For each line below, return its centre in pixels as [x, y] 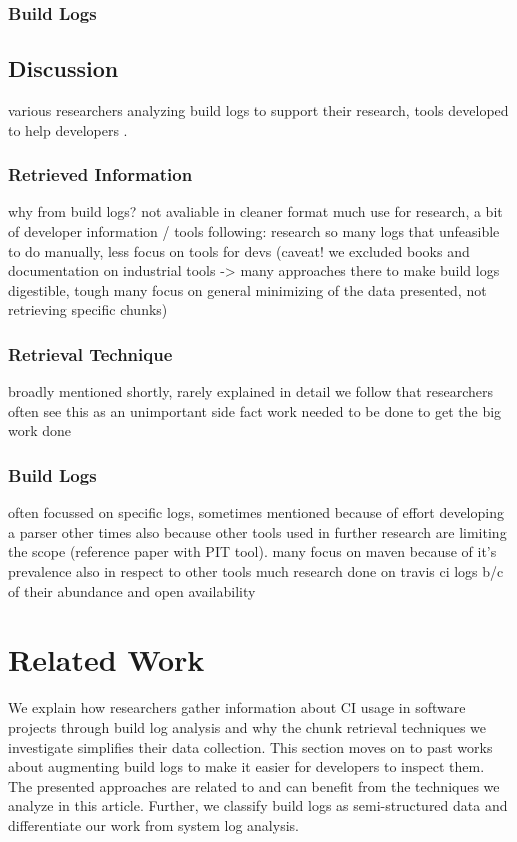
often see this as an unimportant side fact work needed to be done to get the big [255, 410]
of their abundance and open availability [132, 590]
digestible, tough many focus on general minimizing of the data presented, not [247, 289]
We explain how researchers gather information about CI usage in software [237, 707]
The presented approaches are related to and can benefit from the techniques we [254, 785]
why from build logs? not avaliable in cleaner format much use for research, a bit [255, 211]
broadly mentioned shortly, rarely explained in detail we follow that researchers [251, 391]
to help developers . [68, 129]
